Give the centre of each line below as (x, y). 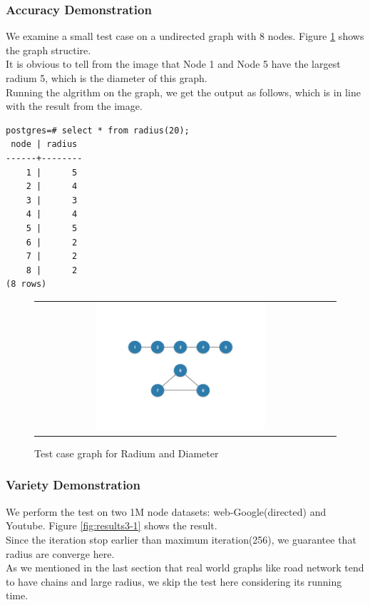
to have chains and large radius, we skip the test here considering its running (174, 581)
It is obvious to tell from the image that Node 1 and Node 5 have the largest (173, 64)
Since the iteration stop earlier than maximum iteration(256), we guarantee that (181, 539)
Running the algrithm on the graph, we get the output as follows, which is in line (183, 92)
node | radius (44, 144)
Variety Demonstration (73, 485)
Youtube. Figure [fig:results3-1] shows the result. (112, 525)
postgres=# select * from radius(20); (98, 130)
